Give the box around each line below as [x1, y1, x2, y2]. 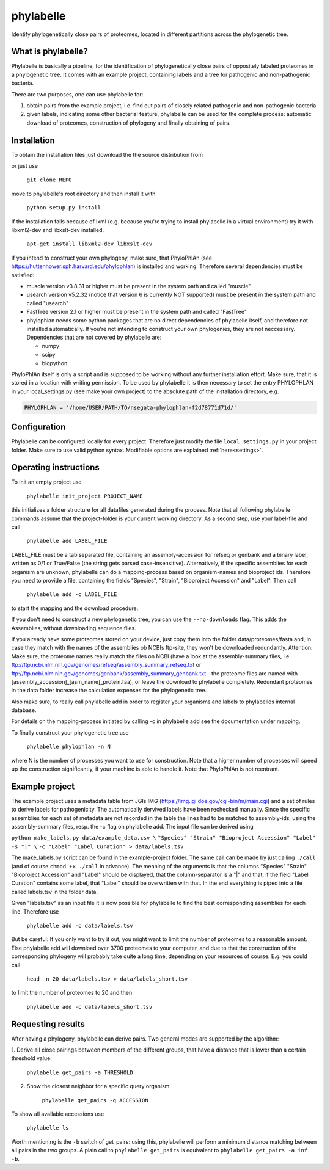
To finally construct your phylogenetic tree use [11, 729, 129, 736]
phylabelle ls [26, 1124, 69, 1132]
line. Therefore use [11, 907, 59, 915]
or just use [11, 162, 38, 170]
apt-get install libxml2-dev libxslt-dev [26, 241, 153, 247]
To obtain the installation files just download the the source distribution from [11, 151, 203, 158]
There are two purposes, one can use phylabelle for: [11, 90, 144, 98]
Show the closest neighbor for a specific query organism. [26, 1083, 171, 1090]
